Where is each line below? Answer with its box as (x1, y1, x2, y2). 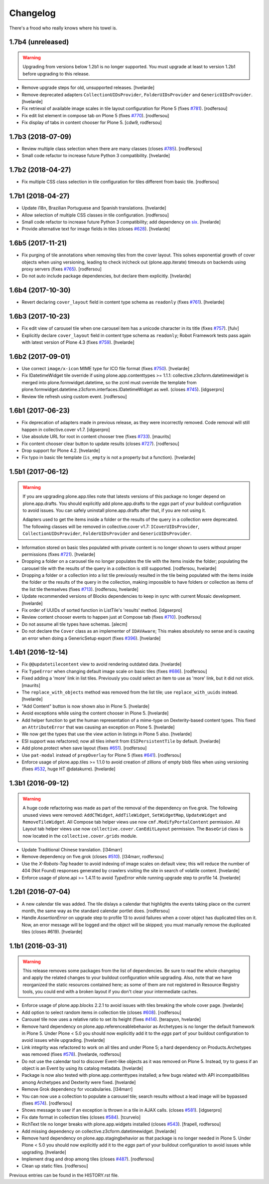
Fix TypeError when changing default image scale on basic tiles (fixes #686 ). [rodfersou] (21, 668, 208, 674)
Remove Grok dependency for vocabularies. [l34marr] (21, 1086, 133, 1092)
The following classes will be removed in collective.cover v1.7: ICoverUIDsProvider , (22, 523, 200, 529)
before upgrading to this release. (22, 70, 90, 77)
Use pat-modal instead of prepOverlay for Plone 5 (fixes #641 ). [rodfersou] (21, 752, 181, 758)
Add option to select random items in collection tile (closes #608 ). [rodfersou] (21, 1009, 182, 1015)
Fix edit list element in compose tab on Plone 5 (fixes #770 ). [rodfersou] (21, 112, 169, 118)
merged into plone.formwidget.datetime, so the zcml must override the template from (21, 379, 197, 385)
